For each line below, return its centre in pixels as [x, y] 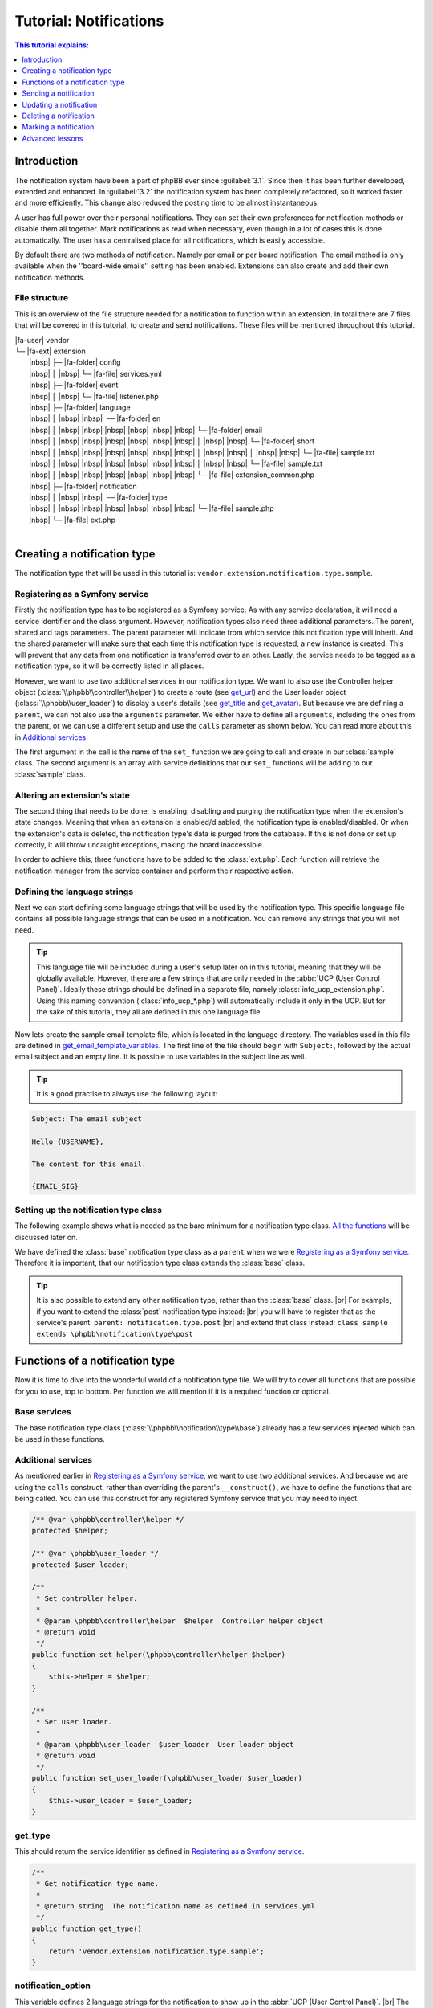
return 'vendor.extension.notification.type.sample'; [156, 1951]
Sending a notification [58, 93]
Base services [43, 1412]
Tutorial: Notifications [89, 21]
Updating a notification [60, 104]
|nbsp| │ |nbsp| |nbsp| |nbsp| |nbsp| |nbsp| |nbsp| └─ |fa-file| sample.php [152, 508]
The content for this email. [89, 1164]
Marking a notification [58, 127]
